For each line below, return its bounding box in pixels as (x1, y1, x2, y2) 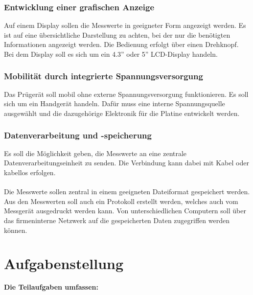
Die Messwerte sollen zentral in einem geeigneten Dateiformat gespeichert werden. (4, 186, 250, 197)
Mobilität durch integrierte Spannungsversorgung (4, 69, 203, 82)
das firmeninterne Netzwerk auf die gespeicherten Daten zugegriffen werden (4, 215, 230, 225)
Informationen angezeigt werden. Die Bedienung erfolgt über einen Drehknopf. (4, 39, 239, 49)
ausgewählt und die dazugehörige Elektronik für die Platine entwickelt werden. (4, 108, 240, 118)
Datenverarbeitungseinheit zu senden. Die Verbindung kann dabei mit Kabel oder (4, 158, 249, 168)
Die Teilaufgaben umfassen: (4, 282, 98, 292)
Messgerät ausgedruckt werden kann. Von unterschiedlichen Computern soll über (4, 205, 246, 216)
